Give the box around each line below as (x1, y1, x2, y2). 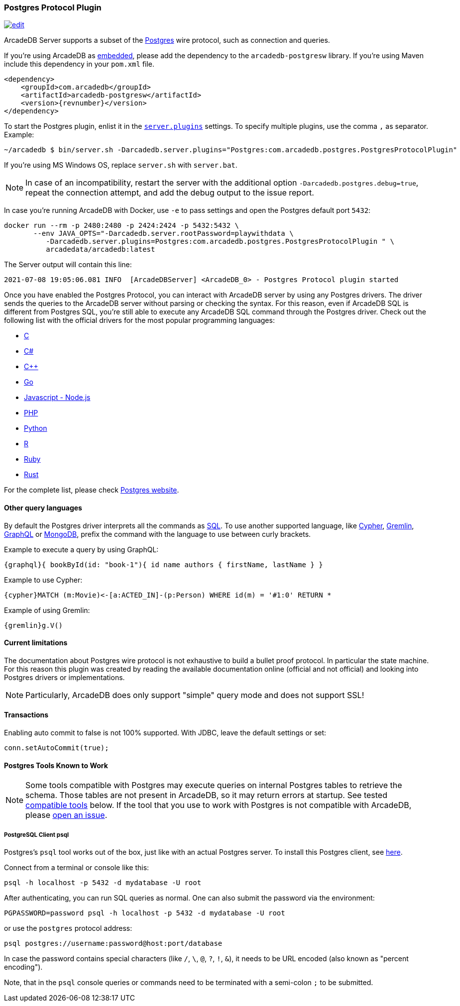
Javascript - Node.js (24, 393, 91, 402)
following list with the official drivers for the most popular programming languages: (4, 316, 275, 325)
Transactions (4, 710, 49, 719)
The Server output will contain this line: (4, 260, 132, 269)
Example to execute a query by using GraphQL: (4, 545, 159, 554)
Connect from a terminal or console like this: (4, 863, 149, 872)
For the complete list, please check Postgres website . (4, 486, 179, 495)
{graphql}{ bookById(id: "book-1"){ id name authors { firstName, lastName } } (4, 560, 323, 569)
